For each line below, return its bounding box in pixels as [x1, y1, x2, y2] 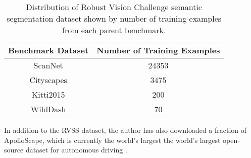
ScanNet [33, 59, 63, 71]
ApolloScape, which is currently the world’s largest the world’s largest [4, 134, 221, 145]
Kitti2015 [31, 89, 65, 100]
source [4, 144, 24, 155]
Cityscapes [29, 74, 67, 86]
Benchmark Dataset [8, 44, 89, 56]
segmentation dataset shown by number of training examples [7, 13, 222, 24]
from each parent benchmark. [62, 24, 166, 36]
